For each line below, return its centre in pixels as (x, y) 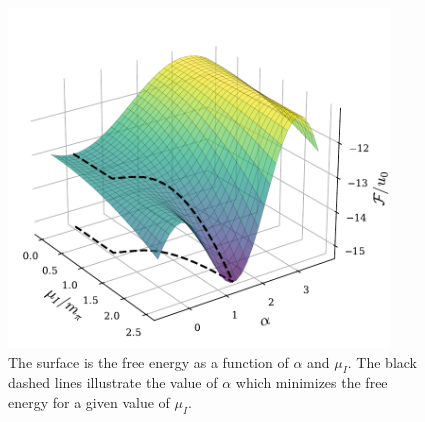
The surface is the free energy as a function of (148, 361)
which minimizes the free (311, 382)
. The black (382, 361)
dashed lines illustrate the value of (113, 382)
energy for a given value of (89, 402)
